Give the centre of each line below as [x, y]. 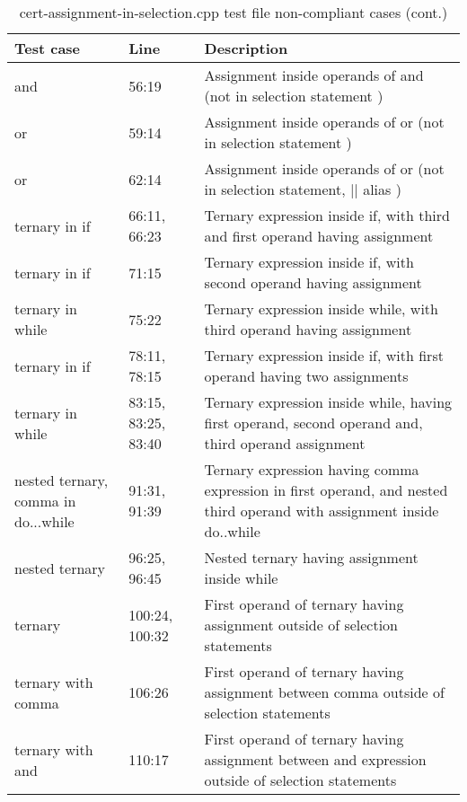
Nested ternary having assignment [311, 557]
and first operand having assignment [319, 236]
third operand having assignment [308, 329]
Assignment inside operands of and [314, 75]
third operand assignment [285, 443]
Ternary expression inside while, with [321, 308]
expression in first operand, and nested [326, 490]
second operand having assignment [313, 282]
